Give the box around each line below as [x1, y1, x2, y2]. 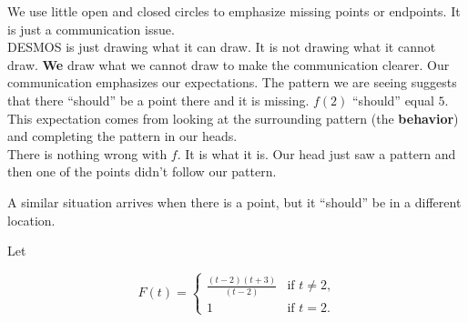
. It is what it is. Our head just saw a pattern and [177, 144, 456, 163]
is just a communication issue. [7, 19, 175, 38]
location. [7, 210, 56, 229]
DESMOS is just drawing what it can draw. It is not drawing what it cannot [7, 37, 436, 56]
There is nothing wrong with [7, 144, 168, 163]
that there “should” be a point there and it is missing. [7, 90, 310, 109]
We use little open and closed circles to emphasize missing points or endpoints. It [7, 2, 461, 20]
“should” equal [352, 90, 434, 109]
